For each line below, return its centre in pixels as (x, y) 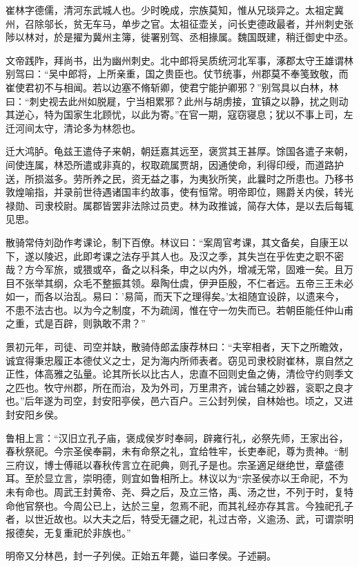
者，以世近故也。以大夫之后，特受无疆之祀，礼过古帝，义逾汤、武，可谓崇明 (179, 519)
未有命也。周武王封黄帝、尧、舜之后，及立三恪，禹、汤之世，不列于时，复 (175, 492)
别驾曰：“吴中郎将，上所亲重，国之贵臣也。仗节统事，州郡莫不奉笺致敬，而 (177, 74)
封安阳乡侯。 (35, 415)
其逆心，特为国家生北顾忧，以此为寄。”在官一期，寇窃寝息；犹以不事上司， (175, 114)
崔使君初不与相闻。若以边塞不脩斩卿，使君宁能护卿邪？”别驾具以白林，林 (172, 87)
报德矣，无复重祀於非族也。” (68, 532)
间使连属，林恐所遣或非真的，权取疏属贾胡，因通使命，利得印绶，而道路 (170, 164)
